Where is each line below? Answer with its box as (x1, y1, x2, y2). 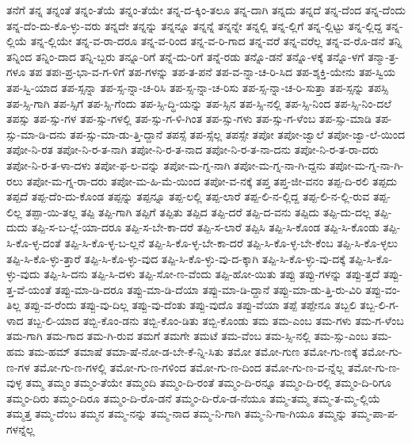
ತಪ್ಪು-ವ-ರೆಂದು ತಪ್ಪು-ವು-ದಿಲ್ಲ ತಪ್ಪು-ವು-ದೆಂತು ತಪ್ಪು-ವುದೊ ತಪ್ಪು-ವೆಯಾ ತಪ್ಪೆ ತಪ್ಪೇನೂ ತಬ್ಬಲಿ (24, 296, 357, 313)
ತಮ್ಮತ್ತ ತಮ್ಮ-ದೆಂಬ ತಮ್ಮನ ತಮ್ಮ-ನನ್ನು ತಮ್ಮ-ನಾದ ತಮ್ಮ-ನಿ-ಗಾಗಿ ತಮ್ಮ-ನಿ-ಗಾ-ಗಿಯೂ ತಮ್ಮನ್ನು (6, 405, 348, 422)
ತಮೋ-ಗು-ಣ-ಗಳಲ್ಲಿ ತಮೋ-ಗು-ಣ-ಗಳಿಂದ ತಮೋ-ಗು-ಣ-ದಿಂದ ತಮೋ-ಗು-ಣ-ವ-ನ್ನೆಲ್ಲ (33, 358, 345, 375)
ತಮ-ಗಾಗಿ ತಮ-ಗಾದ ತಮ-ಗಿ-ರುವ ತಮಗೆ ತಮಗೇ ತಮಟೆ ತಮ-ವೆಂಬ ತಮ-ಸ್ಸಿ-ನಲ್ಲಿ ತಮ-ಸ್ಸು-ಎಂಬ (6, 327, 368, 344)
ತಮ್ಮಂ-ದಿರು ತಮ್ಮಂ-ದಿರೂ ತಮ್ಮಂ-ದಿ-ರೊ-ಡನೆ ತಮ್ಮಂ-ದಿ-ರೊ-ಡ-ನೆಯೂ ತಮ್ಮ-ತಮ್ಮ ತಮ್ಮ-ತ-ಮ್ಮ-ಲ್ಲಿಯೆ (6, 389, 381, 406)
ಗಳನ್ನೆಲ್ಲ (6, 421, 35, 437)
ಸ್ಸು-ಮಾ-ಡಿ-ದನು (6, 125, 67, 142)
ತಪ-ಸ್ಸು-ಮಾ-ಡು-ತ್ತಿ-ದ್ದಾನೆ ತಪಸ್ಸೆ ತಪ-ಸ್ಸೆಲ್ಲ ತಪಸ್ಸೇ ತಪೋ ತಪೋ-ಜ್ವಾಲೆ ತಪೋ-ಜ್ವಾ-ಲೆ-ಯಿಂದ (70, 125, 406, 142)
